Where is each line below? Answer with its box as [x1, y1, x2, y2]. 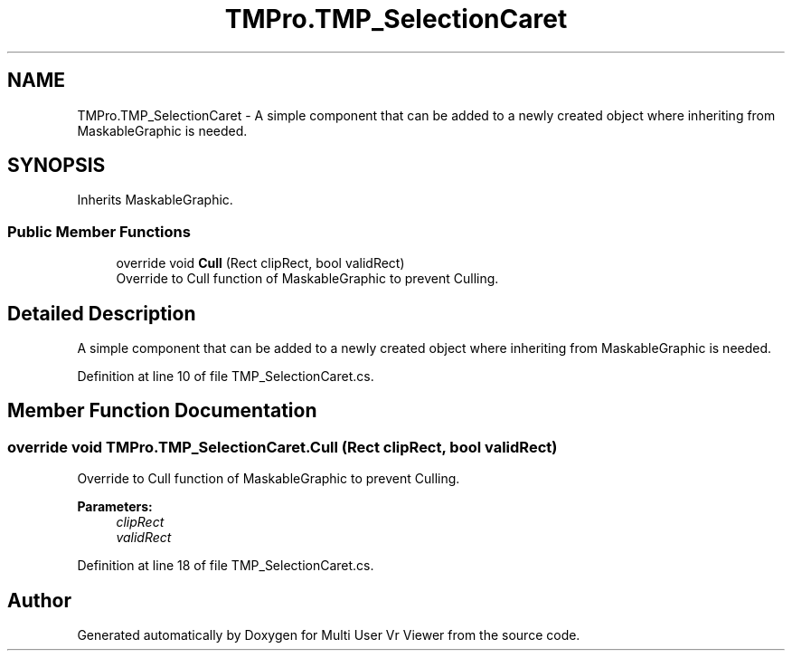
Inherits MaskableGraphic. [77, 192, 233, 208]
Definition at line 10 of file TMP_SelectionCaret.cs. [77, 368, 374, 385]
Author [7, 588, 71, 612]
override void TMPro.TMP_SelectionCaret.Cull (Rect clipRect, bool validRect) [7, 437, 558, 456]
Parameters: [77, 499, 153, 515]
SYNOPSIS [7, 154, 106, 177]
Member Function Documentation [7, 399, 317, 423]
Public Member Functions [7, 222, 191, 241]
